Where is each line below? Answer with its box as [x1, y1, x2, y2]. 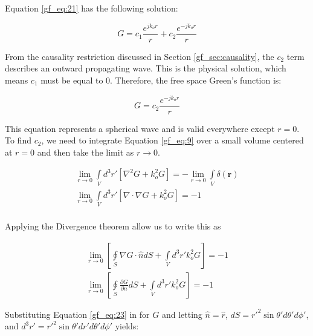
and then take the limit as [37, 145, 134, 158]
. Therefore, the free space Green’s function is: [110, 73, 282, 86]
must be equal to [40, 73, 103, 86]
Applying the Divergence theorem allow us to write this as [5, 220, 221, 232]
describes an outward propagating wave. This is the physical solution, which [5, 62, 286, 74]
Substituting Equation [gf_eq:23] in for [5, 308, 150, 320]
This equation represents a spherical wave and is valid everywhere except [5, 122, 275, 134]
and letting [161, 308, 202, 320]
